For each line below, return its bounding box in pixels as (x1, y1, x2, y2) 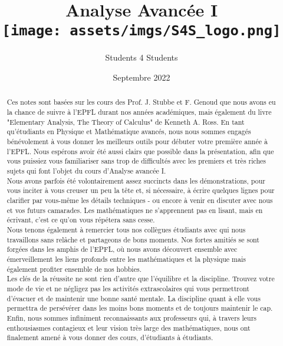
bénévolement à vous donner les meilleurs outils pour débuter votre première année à (6, 137, 268, 147)
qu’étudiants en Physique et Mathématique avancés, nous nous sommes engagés (6, 127, 251, 137)
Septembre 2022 (113, 71, 170, 84)
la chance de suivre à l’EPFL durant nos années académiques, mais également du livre (6, 107, 272, 117)
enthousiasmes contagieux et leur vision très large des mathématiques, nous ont (6, 322, 251, 332)
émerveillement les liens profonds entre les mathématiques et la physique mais (6, 254, 246, 264)
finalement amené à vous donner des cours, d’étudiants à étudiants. (6, 332, 213, 342)
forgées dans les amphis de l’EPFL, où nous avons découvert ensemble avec (6, 244, 238, 254)
